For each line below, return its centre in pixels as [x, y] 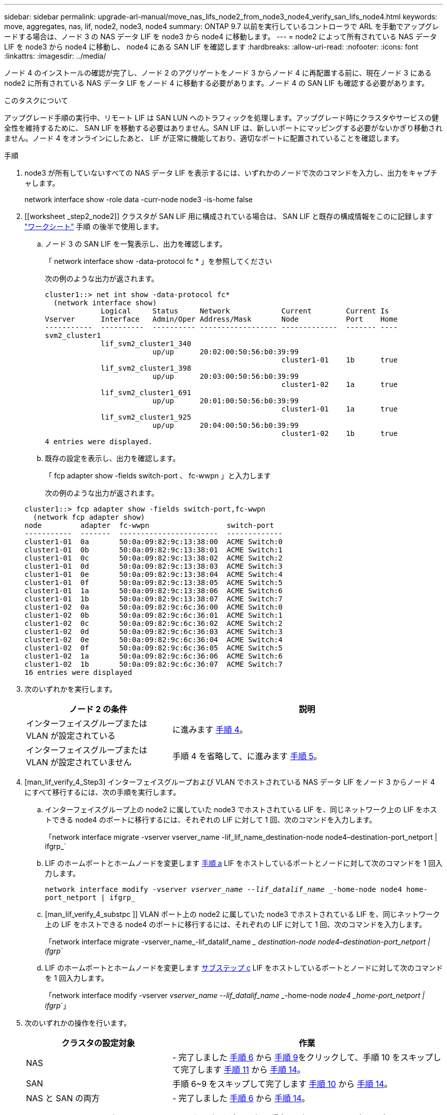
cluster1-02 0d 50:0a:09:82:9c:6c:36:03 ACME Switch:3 [154, 632]
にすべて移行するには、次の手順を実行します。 [103, 792]
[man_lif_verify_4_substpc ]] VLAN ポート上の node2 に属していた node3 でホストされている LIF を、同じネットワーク [243, 914]
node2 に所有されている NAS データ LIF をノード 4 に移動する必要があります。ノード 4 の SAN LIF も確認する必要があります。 [217, 83]
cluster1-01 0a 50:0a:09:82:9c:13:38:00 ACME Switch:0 [154, 542]
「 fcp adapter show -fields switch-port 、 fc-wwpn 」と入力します [158, 476]
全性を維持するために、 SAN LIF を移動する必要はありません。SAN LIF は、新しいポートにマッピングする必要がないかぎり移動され [224, 128]
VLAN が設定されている [71, 736]
